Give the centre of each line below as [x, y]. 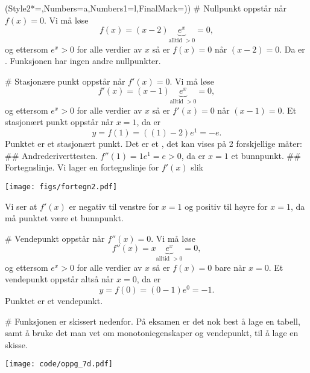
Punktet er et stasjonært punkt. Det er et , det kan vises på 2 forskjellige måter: [153, 144]
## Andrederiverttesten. [51, 155]
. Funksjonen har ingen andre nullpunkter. [83, 61]
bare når [230, 267]
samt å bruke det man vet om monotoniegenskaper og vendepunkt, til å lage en [152, 333]
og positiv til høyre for [226, 206]
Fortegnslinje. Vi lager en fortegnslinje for [82, 167]
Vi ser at [21, 206]
